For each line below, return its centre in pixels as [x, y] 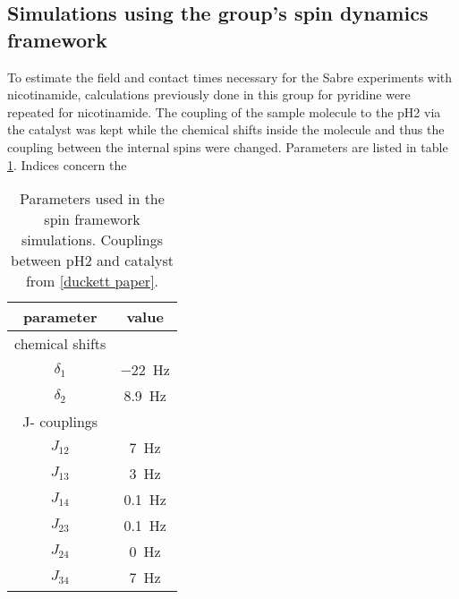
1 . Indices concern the [67, 164]
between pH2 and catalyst [92, 261]
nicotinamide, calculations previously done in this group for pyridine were [209, 94]
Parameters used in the [92, 199]
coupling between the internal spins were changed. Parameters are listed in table [228, 146]
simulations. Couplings [92, 240]
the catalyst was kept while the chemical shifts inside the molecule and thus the [226, 129]
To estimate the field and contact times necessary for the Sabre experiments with [230, 77]
